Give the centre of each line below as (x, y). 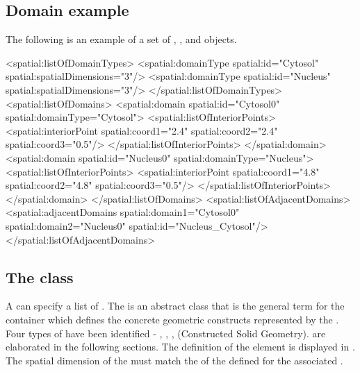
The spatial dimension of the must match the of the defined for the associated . (174, 360)
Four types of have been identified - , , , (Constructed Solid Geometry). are (166, 333)
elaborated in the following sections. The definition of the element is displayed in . (180, 347)
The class (40, 277)
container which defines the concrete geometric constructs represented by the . (172, 319)
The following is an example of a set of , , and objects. (121, 39)
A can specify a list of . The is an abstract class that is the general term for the (175, 306)
